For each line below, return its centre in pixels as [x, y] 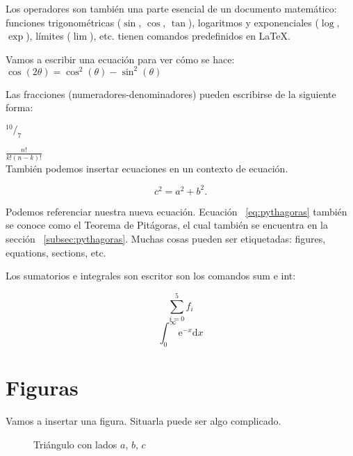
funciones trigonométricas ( [64, 22]
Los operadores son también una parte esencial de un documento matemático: [171, 8]
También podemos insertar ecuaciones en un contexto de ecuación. [147, 168]
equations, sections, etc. [56, 252]
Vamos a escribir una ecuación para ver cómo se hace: [120, 59]
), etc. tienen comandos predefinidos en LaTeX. [190, 36]
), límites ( [48, 36]
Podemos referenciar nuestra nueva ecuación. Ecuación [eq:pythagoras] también [176, 211]
